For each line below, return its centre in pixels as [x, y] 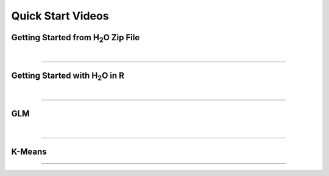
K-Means [29, 151]
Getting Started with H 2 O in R [68, 76]
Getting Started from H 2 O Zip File [76, 38]
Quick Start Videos [60, 16]
